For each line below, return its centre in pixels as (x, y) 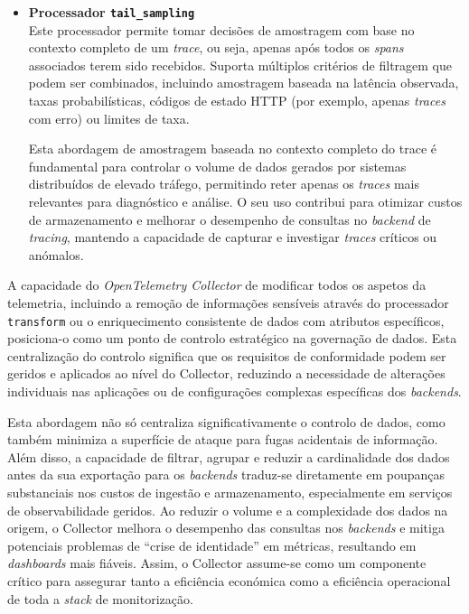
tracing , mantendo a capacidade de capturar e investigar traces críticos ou (233, 237)
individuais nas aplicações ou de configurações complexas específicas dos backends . (234, 391)
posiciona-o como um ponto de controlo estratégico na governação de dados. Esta (232, 338)
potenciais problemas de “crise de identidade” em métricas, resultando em (212, 545)
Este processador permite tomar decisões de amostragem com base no (221, 29)
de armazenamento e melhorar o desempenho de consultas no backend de (230, 219)
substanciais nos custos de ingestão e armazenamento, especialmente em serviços (230, 492)
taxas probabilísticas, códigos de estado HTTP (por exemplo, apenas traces (237, 101)
